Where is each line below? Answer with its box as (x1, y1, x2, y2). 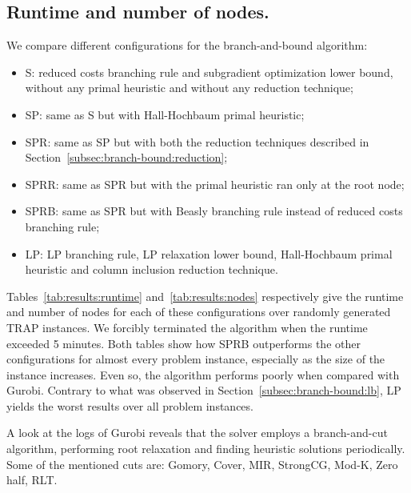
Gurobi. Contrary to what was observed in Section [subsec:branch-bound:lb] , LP (6, 382, 401, 399)
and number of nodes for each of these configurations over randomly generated (6, 303, 391, 320)
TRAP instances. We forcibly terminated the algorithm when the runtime (6, 319, 368, 335)
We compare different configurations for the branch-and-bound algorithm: (6, 37, 368, 54)
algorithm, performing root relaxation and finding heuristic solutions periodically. (6, 440, 405, 457)
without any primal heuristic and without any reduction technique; (25, 79, 353, 96)
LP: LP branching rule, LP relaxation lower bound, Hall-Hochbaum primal (25, 245, 393, 262)
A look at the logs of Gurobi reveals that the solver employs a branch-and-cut (6, 424, 388, 441)
